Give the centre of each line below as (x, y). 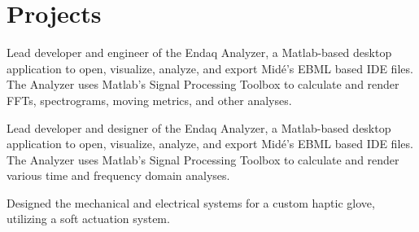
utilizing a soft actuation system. (88, 219)
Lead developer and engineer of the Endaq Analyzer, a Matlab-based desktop (199, 53)
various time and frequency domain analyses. (118, 175)
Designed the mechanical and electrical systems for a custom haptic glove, (191, 202)
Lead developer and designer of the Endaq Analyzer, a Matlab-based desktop (199, 127)
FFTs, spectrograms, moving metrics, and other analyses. (149, 100)
